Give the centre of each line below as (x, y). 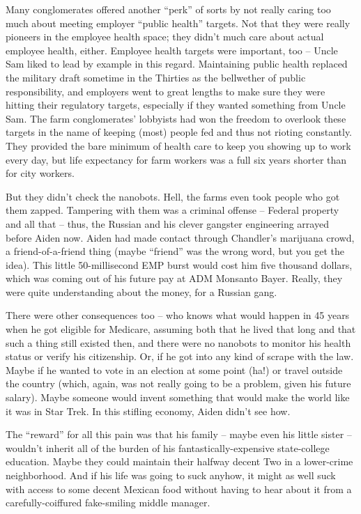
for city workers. (40, 173)
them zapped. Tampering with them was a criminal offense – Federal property (172, 210)
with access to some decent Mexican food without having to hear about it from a (179, 489)
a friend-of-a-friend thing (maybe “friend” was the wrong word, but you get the (175, 251)
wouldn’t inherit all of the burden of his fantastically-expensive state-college (168, 447)
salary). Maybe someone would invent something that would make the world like (178, 397)
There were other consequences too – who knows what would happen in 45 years (178, 315)
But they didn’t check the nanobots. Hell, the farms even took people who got (173, 196)
